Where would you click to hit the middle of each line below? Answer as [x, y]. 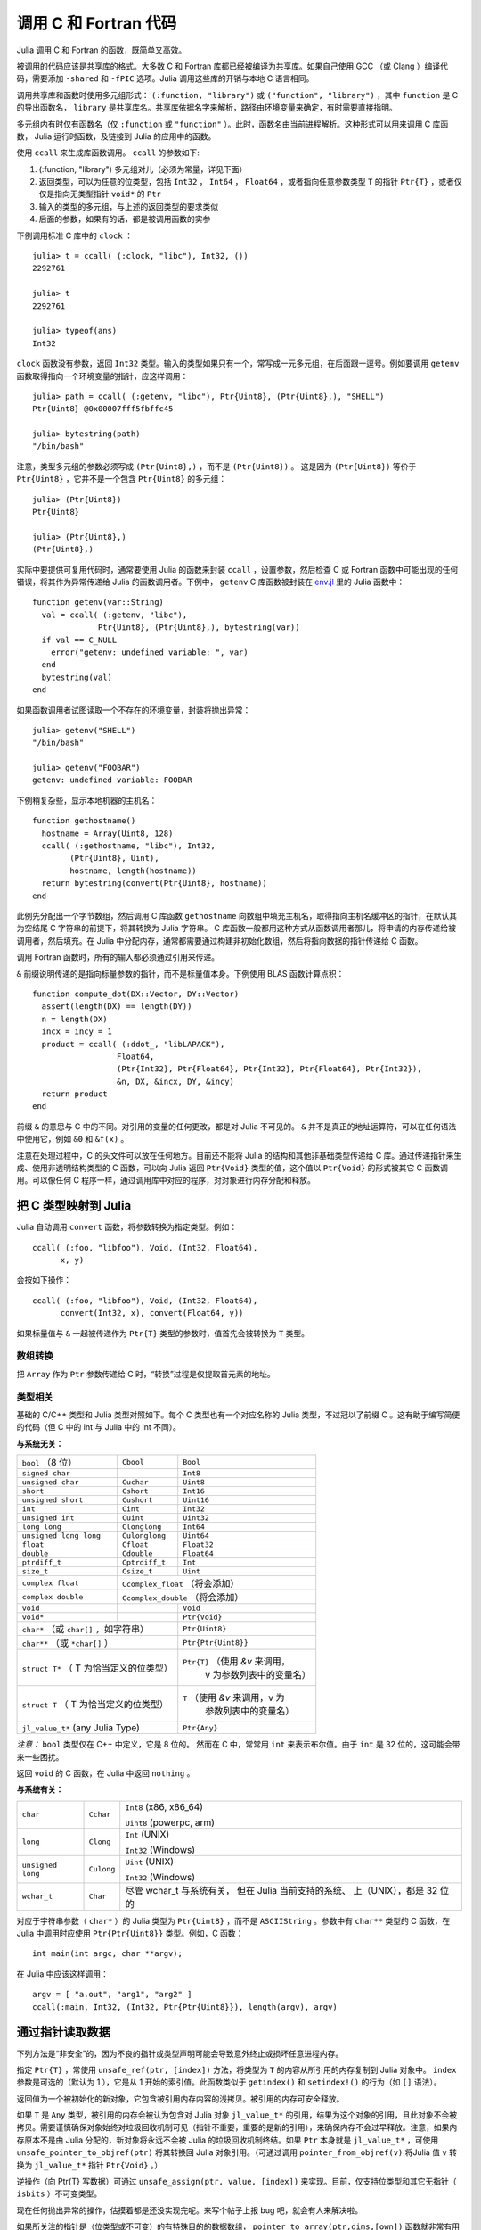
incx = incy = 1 [77, 1032]
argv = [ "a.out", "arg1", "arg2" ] [112, 1995]
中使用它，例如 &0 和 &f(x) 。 [73, 1139]
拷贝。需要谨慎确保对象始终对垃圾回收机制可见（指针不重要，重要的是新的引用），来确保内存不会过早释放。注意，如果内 [237, 2127]
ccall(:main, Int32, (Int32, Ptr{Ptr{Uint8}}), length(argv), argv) [185, 2007]
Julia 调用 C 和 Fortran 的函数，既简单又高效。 [102, 50]
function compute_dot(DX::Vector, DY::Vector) [136, 994]
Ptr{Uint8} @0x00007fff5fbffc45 [103, 409]
